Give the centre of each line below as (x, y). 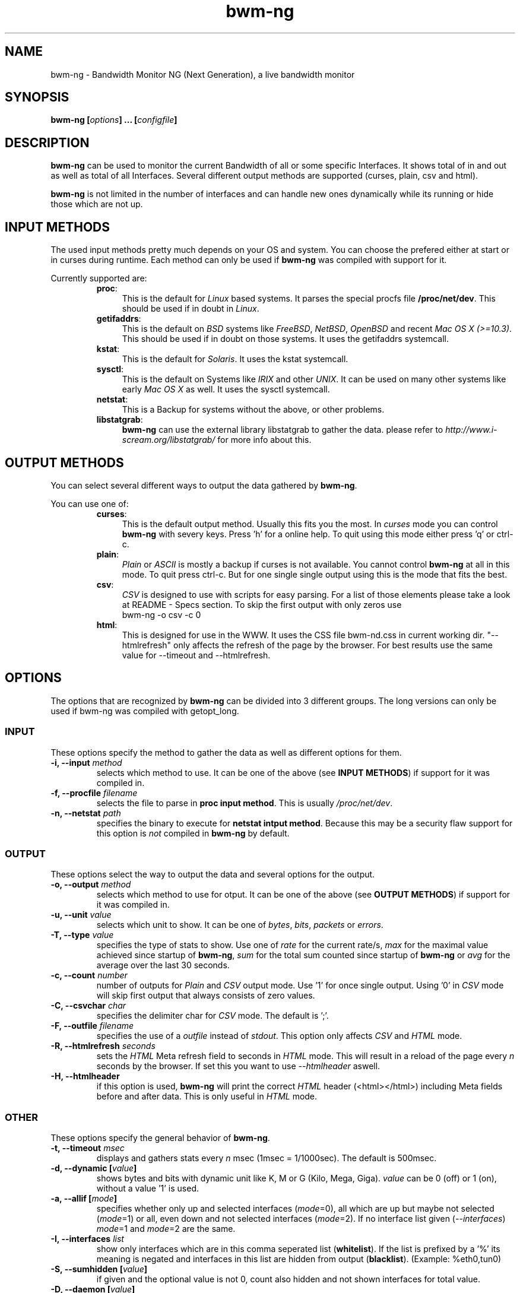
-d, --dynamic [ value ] (94, 1168)
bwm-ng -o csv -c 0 (161, 614)
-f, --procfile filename (94, 793)
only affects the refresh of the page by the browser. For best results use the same (333, 645)
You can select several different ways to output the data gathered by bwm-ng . (204, 485)
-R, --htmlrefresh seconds (103, 1046)
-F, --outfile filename (92, 1026)
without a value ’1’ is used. (148, 1189)
